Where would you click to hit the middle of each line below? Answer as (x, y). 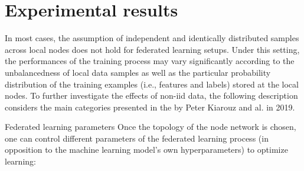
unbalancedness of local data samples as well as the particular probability (138, 72)
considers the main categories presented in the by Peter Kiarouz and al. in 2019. (150, 107)
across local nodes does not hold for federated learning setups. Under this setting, (152, 49)
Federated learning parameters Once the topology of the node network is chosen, (151, 127)
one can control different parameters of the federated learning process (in (137, 138)
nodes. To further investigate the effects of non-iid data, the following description (151, 95)
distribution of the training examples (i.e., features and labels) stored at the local (152, 84)
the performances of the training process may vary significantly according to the (150, 61)
